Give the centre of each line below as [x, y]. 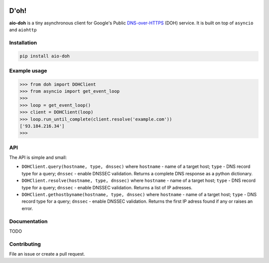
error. [27, 208]
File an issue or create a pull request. [47, 254]
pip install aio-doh [45, 56]
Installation [23, 42]
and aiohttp [23, 29]
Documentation [28, 221]
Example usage [28, 71]
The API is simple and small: [38, 157]
